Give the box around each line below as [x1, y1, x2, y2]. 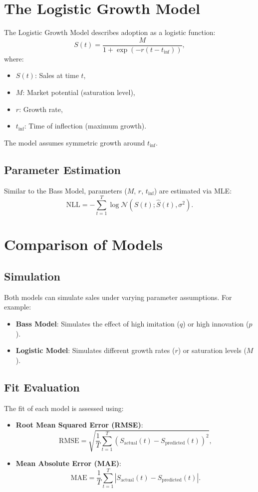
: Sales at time [34, 70, 79, 80]
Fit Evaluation [4, 379, 80, 394]
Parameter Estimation [4, 161, 121, 177]
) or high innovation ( [183, 318, 249, 329]
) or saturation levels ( [178, 345, 247, 355]
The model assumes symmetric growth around [4, 137, 145, 147]
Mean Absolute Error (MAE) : [15, 458, 121, 468]
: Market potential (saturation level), [22, 86, 135, 97]
